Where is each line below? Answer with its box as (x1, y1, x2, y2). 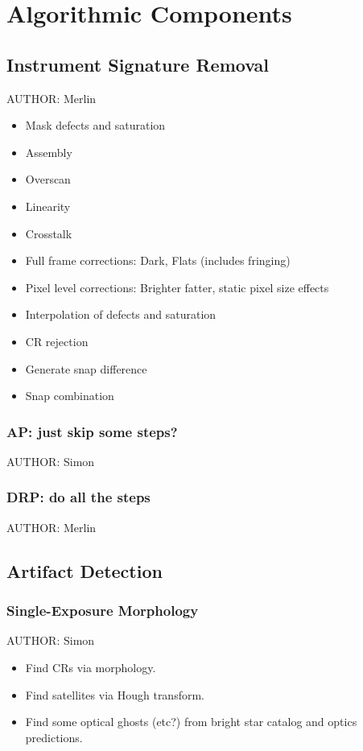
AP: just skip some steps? (6, 421, 178, 441)
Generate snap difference (25, 360, 147, 377)
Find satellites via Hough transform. (25, 686, 204, 703)
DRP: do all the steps (6, 487, 151, 507)
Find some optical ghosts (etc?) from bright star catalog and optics (25, 713, 357, 730)
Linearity (25, 197, 71, 214)
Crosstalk (25, 225, 72, 241)
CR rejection (25, 332, 89, 349)
